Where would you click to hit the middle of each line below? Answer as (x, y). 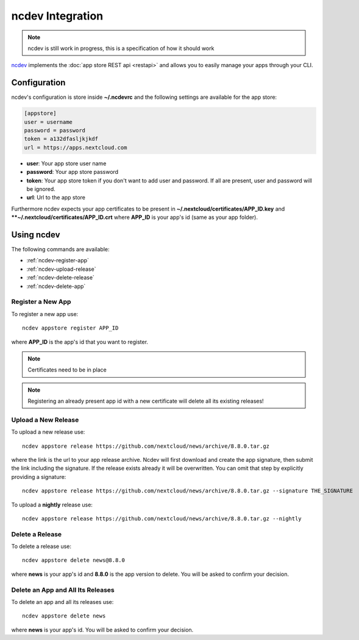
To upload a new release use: (48, 432)
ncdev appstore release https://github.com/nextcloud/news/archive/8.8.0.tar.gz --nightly (162, 518)
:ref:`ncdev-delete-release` (60, 278)
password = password (55, 130)
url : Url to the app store (56, 198)
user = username (48, 122)
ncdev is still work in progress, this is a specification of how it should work (121, 48)
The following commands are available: (60, 250)
